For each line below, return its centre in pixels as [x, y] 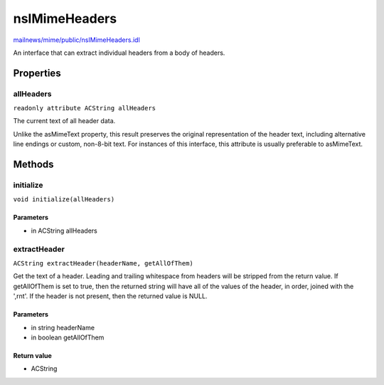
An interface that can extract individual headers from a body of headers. [119, 53]
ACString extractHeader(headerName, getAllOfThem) [103, 263]
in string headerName [63, 327]
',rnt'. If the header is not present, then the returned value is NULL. [110, 296]
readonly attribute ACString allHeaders [85, 108]
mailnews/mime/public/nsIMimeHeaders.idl [76, 40]
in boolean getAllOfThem [68, 337]
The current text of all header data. [64, 121]
